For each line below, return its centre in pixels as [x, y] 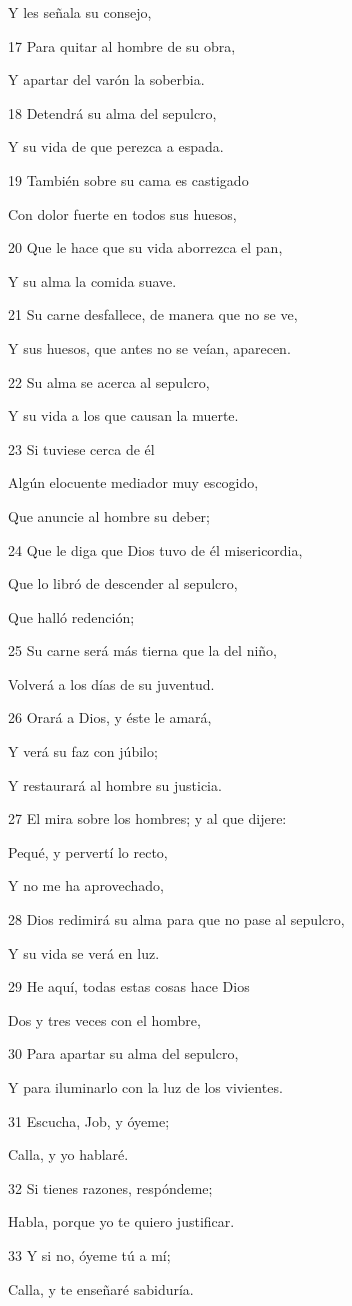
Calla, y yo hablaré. [68, 1154]
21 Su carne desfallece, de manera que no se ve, [153, 314]
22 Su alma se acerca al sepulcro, [109, 381]
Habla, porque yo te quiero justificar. [121, 1221]
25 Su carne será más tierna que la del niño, [142, 650]
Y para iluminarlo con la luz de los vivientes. [145, 1087]
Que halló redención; [71, 616]
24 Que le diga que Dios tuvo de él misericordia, [155, 549]
